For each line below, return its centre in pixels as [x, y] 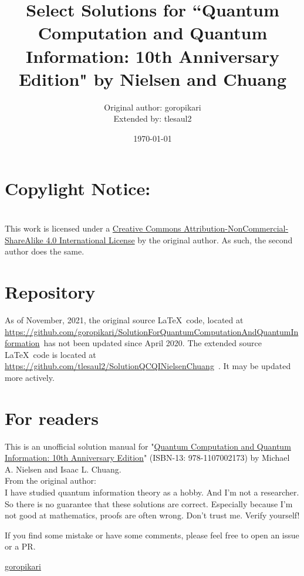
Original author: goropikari [153, 107]
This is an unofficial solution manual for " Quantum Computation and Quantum [148, 446]
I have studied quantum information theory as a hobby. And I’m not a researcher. [152, 492]
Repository [50, 291]
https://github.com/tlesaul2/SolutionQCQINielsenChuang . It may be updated [148, 366]
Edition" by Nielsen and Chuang [153, 78]
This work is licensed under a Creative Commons [93, 228]
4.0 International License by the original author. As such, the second [169, 240]
